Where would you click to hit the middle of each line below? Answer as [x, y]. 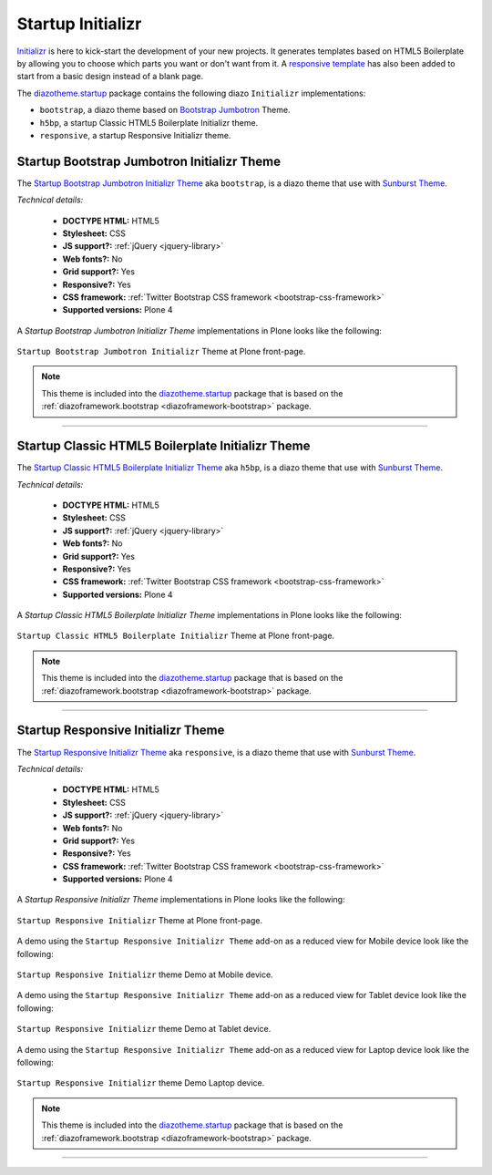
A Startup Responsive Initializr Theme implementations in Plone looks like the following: [181, 900]
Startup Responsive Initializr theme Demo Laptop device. [141, 1083]
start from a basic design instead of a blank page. [110, 77]
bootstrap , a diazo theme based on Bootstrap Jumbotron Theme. [165, 110]
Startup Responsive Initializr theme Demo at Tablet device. [144, 1029]
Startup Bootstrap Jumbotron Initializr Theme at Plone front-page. [161, 352]
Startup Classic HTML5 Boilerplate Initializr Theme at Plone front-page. [176, 636]
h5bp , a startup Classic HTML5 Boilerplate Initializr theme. [149, 122]
